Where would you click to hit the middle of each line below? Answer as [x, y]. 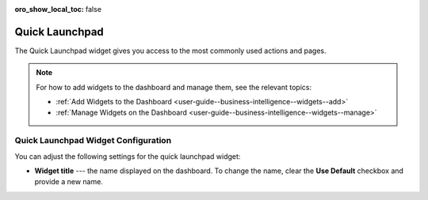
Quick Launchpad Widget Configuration [93, 141]
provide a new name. [69, 182]
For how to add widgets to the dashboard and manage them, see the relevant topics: [174, 87]
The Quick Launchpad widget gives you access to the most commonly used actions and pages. [170, 51]
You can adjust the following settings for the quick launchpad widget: [128, 156]
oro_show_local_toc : [50, 9]
